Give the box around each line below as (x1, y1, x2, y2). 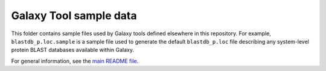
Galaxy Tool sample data (11, 9, 137, 22)
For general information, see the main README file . (11, 57, 139, 64)
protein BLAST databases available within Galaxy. (11, 47, 135, 54)
